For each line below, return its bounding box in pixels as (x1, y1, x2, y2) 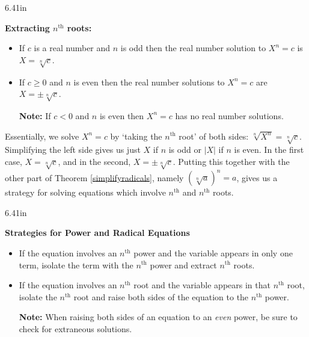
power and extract (150, 258, 217, 271)
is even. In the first (234, 143, 304, 156)
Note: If (19, 109, 51, 122)
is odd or (168, 143, 201, 156)
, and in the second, (58, 155, 131, 167)
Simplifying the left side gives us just (5, 143, 141, 156)
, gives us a (236, 171, 278, 184)
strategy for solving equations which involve (5, 186, 166, 199)
